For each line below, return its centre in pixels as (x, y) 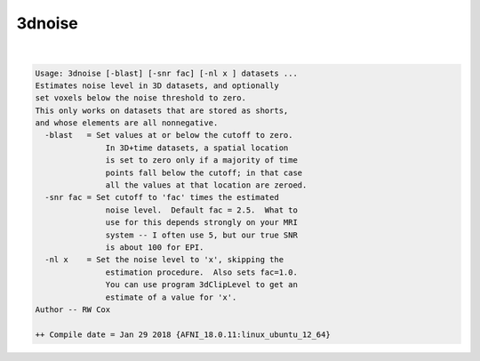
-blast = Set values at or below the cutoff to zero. (169, 135)
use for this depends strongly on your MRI (201, 223)
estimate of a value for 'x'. (171, 297)
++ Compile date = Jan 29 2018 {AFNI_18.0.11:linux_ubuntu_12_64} (183, 334)
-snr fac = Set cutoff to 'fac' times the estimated (162, 197)
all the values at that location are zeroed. (206, 185)
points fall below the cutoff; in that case (204, 172)
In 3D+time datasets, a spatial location (197, 148)
